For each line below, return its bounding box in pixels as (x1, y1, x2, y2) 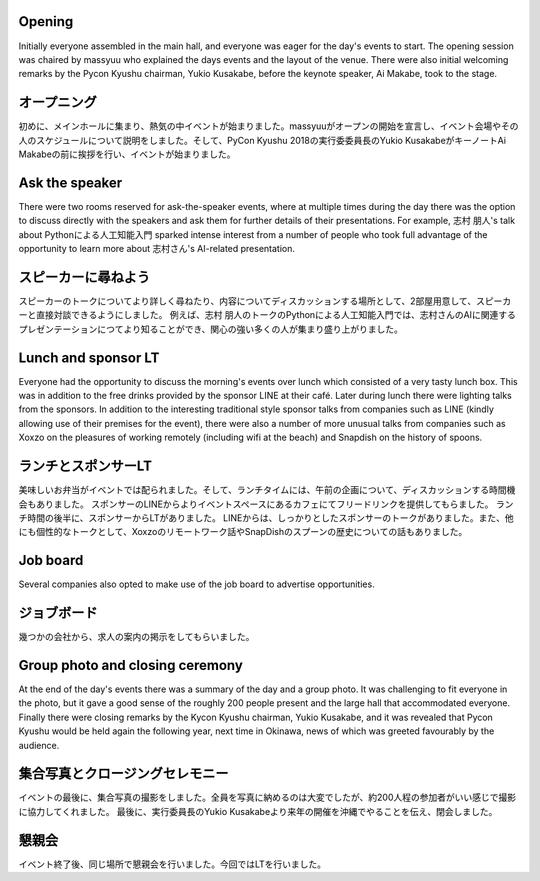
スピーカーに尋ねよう (18, 268, 150, 285)
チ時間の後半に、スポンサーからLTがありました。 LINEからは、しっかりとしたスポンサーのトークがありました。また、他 (18, 511, 514, 524)
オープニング (18, 94, 97, 111)
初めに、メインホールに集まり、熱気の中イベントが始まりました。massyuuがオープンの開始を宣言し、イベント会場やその (18, 120, 519, 132)
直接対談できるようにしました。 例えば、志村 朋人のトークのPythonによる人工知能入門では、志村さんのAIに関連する (35, 309, 517, 321)
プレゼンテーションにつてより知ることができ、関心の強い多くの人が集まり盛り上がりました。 (18, 323, 404, 335)
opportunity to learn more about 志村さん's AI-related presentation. (18, 243, 295, 255)
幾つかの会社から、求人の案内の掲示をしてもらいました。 (18, 631, 255, 643)
